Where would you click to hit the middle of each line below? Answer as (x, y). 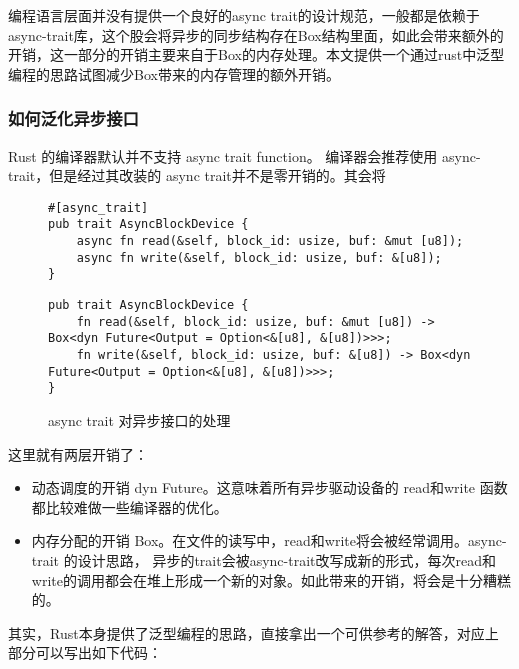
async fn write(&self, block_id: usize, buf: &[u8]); (259, 257)
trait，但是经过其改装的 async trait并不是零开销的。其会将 (197, 175)
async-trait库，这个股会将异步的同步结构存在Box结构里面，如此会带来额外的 (256, 34)
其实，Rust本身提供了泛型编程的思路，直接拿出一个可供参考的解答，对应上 (253, 632)
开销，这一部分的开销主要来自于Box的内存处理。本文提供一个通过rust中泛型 (256, 54)
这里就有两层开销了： (78, 453)
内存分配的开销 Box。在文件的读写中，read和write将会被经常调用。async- (269, 540)
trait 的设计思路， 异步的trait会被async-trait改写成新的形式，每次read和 (263, 559)
